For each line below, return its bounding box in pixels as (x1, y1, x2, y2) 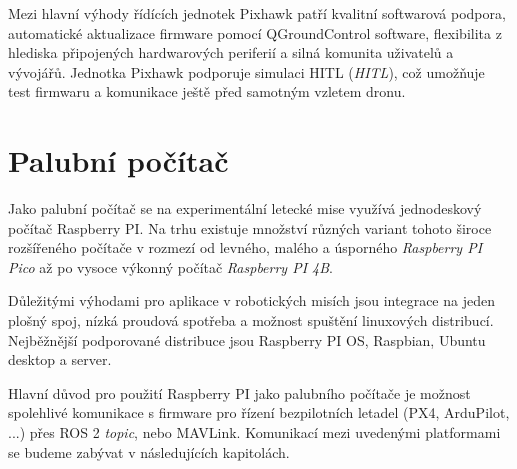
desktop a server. (8, 349, 112, 370)
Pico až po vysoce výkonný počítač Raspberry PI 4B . (8, 256, 334, 277)
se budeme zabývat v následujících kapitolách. (8, 441, 290, 462)
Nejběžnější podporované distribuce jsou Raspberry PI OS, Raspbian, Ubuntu (8, 329, 486, 350)
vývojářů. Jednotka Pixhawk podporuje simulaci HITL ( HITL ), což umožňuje (8, 61, 485, 82)
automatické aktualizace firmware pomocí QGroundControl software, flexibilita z (8, 22, 502, 43)
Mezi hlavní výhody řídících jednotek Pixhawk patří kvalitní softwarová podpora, (8, 3, 506, 23)
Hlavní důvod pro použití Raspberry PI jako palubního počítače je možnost (8, 382, 471, 403)
